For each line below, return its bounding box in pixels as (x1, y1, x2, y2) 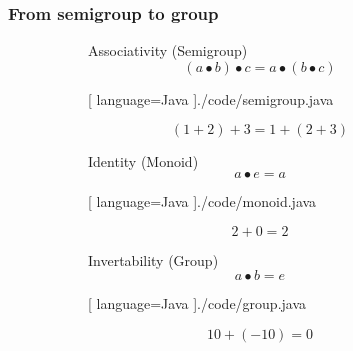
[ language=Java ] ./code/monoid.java (88, 191, 317, 211)
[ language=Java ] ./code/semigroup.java (88, 88, 334, 109)
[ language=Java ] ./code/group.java (88, 293, 307, 314)
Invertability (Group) (88, 249, 219, 270)
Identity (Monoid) (88, 151, 199, 172)
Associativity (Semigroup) (88, 40, 248, 61)
